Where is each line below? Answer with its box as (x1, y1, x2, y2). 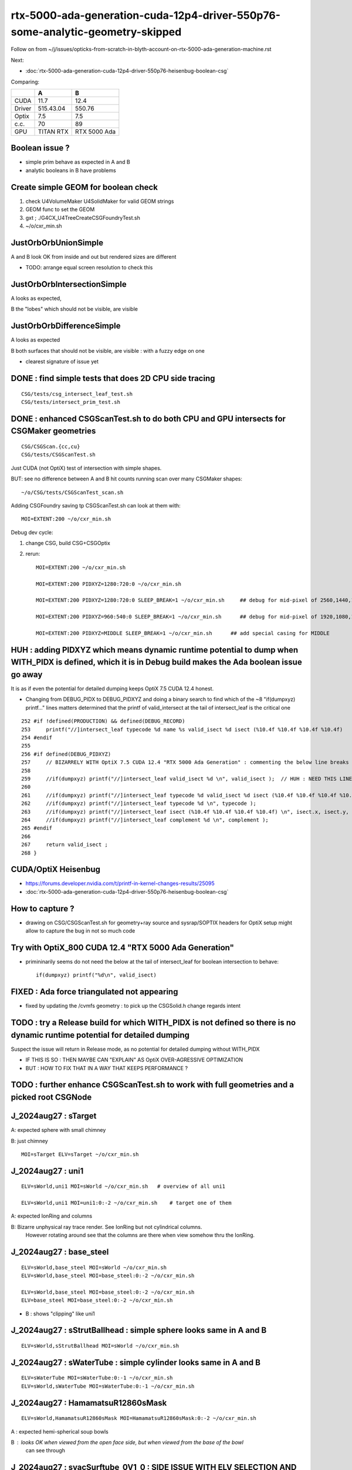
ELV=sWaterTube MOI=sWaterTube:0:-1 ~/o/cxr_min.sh (21, 1375, 173, 1381)
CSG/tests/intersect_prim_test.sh (21, 399, 120, 405)
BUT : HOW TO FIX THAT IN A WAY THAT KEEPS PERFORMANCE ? (25, 1064, 188, 1071)
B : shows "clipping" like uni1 (25, 1310, 95, 1317)
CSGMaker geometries (11, 426, 96, 436)
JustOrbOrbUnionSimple (11, 238, 104, 248)
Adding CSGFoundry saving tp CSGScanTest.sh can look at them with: (11, 502, 181, 509)
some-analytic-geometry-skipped (11, 25, 182, 38)
